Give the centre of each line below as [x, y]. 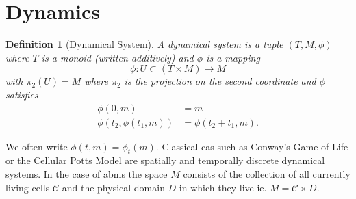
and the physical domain [113, 187]
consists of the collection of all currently [267, 173]
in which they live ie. [223, 187]
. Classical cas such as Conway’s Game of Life [252, 146]
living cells [28, 187]
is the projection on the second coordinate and [220, 81]
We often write [37, 146]
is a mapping [233, 57]
